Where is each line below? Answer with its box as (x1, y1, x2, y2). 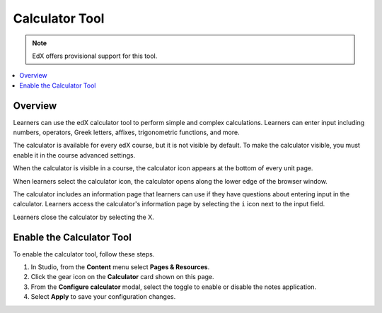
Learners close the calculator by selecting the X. (13, 213, 155, 221)
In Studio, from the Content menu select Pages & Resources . (30, 263, 210, 271)
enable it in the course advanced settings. (13, 150, 136, 159)
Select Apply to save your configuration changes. (30, 293, 176, 301)
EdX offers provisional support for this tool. (32, 52, 158, 60)
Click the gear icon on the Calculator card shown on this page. (30, 273, 215, 281)
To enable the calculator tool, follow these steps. (13, 249, 155, 258)
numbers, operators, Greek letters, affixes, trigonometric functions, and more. (13, 128, 240, 137)
